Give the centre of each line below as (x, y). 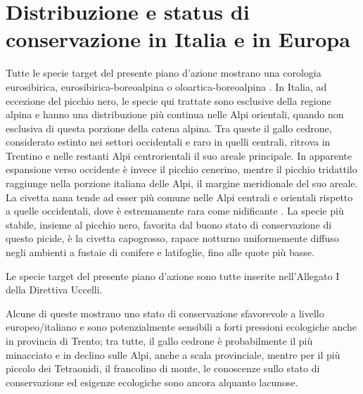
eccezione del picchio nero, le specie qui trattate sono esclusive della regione (168, 100)
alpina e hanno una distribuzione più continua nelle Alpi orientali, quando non (175, 114)
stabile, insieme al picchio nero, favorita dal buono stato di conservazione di (169, 224)
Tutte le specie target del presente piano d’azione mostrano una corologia (164, 73)
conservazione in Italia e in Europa (178, 39)
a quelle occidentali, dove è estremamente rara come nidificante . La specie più (175, 211)
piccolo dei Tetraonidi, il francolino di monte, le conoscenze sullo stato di (163, 368)
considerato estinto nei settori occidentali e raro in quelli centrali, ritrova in (168, 142)
